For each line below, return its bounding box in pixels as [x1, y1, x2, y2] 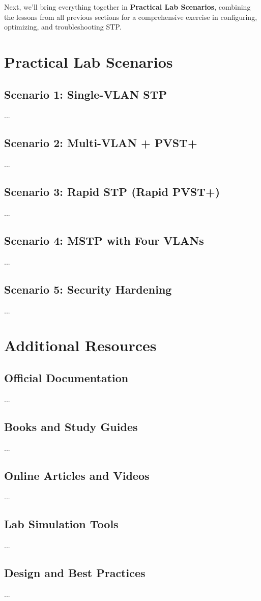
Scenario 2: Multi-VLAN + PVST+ [4, 135, 197, 151]
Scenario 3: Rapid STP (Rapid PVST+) [4, 184, 220, 199]
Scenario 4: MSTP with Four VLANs [4, 232, 204, 248]
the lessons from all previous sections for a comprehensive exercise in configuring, [4, 11, 257, 22]
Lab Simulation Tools [4, 516, 119, 532]
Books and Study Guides [4, 418, 138, 434]
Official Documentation [4, 369, 129, 385]
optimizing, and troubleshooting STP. [4, 21, 122, 32]
